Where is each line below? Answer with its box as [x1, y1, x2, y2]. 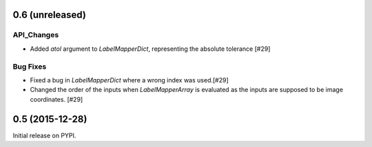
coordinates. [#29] [30, 95, 83, 103]
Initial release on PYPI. [12, 131, 76, 139]
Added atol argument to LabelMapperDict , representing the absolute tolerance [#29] [30, 45, 271, 53]
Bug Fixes [12, 62, 47, 71]
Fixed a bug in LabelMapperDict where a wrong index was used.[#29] [30, 76, 229, 84]
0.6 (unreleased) [12, 9, 86, 21]
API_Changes [12, 30, 59, 40]
